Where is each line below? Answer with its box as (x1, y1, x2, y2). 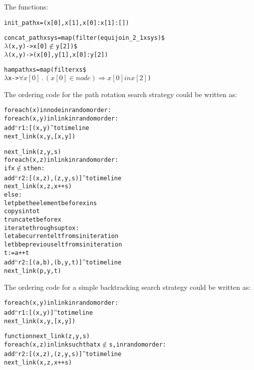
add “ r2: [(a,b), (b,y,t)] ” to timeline (4, 256, 122, 267)
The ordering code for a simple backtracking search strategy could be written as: (4, 281, 251, 292)
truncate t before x (4, 216, 61, 223)
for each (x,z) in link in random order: (4, 156, 119, 164)
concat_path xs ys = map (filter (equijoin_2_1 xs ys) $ (4, 34, 165, 42)
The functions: (4, 1, 48, 11)
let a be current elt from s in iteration (4, 233, 119, 240)
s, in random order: (109, 341, 166, 348)
